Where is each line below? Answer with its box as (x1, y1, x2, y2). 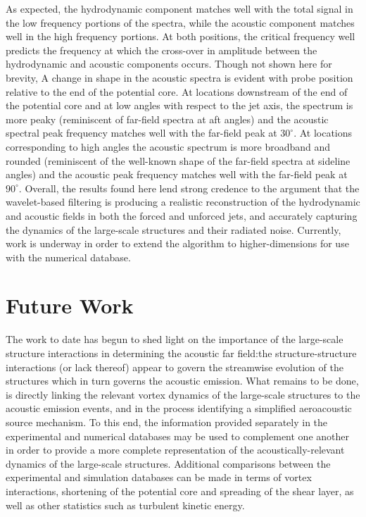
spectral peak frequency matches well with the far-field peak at (6, 125, 277, 140)
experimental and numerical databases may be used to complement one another (6, 428, 349, 443)
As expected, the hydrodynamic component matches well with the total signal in (6, 1, 353, 15)
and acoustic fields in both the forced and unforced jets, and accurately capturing (6, 208, 358, 223)
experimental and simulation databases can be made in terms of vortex (6, 470, 312, 485)
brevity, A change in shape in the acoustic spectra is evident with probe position (6, 70, 353, 85)
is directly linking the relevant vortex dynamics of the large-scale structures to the (6, 387, 360, 401)
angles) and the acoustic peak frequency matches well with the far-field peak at (6, 167, 348, 182)
